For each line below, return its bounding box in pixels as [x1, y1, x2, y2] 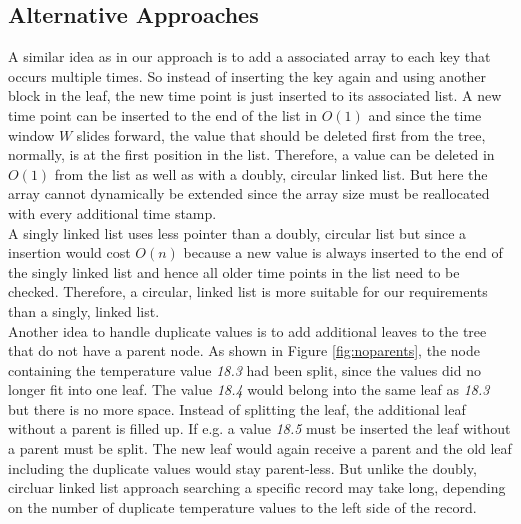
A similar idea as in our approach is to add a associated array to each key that [8, 46, 491, 67]
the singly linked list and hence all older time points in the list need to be [8, 261, 460, 282]
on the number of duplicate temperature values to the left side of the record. [8, 496, 477, 517]
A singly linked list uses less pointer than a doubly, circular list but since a [8, 222, 467, 243]
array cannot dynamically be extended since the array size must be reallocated [8, 183, 490, 204]
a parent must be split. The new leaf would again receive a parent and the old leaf [8, 438, 512, 459]
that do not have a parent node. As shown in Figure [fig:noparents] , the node [8, 340, 480, 361]
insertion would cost [8, 242, 131, 263]
